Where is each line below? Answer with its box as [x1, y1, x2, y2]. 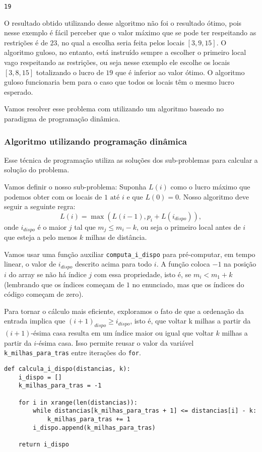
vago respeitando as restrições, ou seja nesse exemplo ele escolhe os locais [4, 57, 230, 68]
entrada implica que [4, 315, 65, 326]
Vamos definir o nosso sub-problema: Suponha [4, 181, 147, 191]
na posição [224, 259, 256, 269]
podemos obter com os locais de [4, 191, 102, 202]
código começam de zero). [4, 289, 84, 299]
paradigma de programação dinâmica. [4, 113, 120, 123]
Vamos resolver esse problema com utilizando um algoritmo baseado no [4, 103, 224, 114]
